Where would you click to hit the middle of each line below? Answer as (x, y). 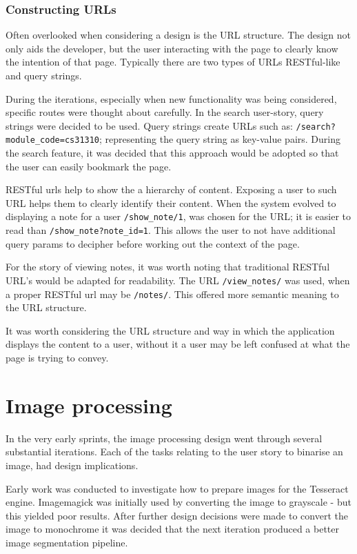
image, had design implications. (72, 465)
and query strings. (44, 75)
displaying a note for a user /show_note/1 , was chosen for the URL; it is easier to (178, 216)
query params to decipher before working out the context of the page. (153, 243)
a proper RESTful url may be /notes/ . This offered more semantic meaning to (172, 294)
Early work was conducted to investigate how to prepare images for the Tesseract (177, 488)
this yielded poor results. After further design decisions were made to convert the (177, 515)
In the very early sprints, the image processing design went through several (164, 438)
